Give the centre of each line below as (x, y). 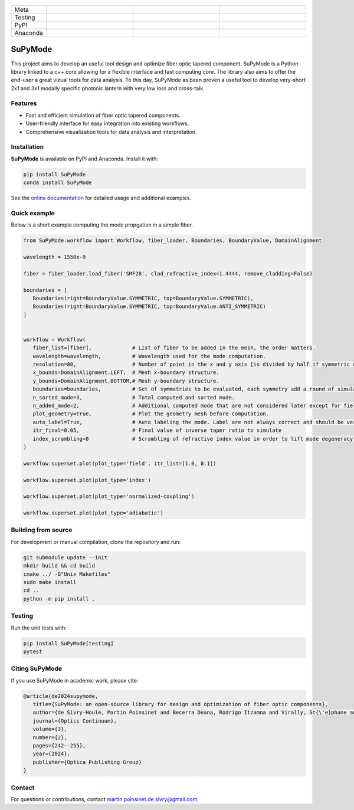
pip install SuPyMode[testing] (69, 643)
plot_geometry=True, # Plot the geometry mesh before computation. (151, 414)
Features (24, 103)
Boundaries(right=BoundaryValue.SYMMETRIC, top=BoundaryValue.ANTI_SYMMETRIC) (150, 306)
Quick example (33, 213)
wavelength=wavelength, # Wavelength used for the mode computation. (150, 356)
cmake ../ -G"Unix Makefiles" (67, 574)
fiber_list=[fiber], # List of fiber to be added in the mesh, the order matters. (174, 348)
